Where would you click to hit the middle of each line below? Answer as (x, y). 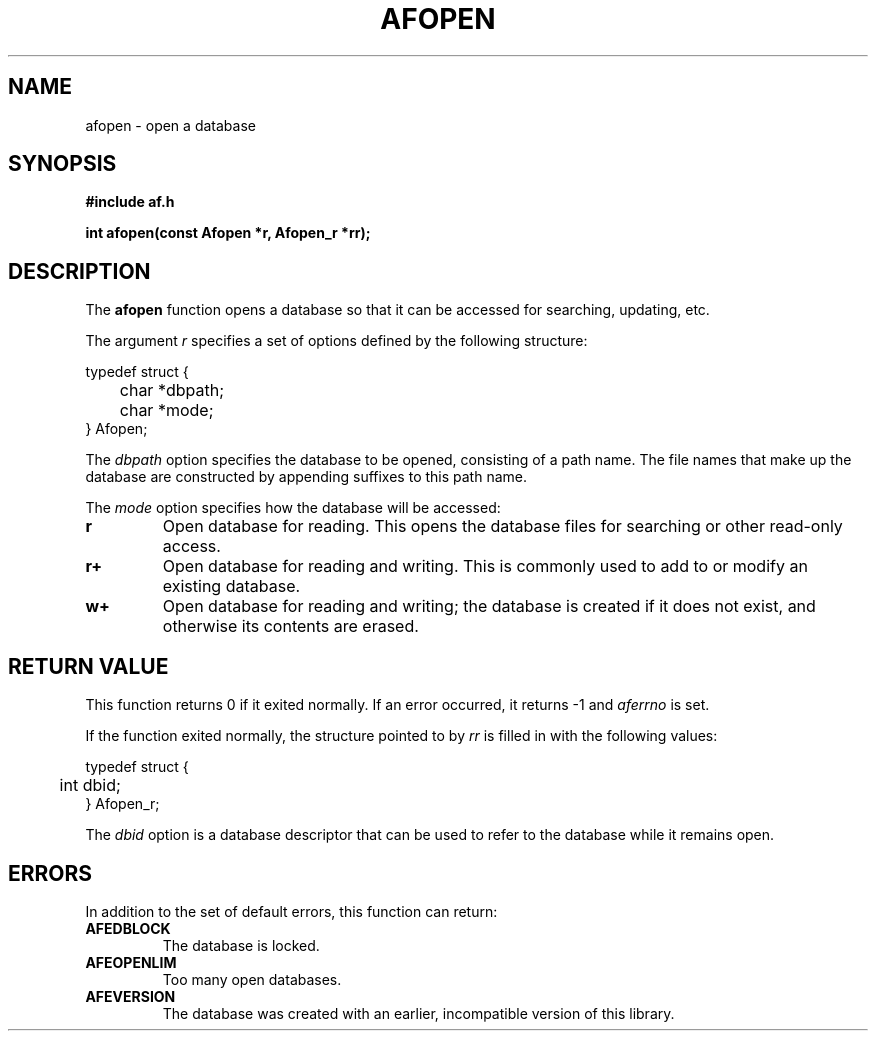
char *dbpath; (171, 390)
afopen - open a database (170, 125)
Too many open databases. (252, 979)
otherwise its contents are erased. (290, 626)
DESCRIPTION (79, 271)
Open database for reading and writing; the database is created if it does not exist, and (489, 606)
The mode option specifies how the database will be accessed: (293, 508)
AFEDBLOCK (128, 928)
